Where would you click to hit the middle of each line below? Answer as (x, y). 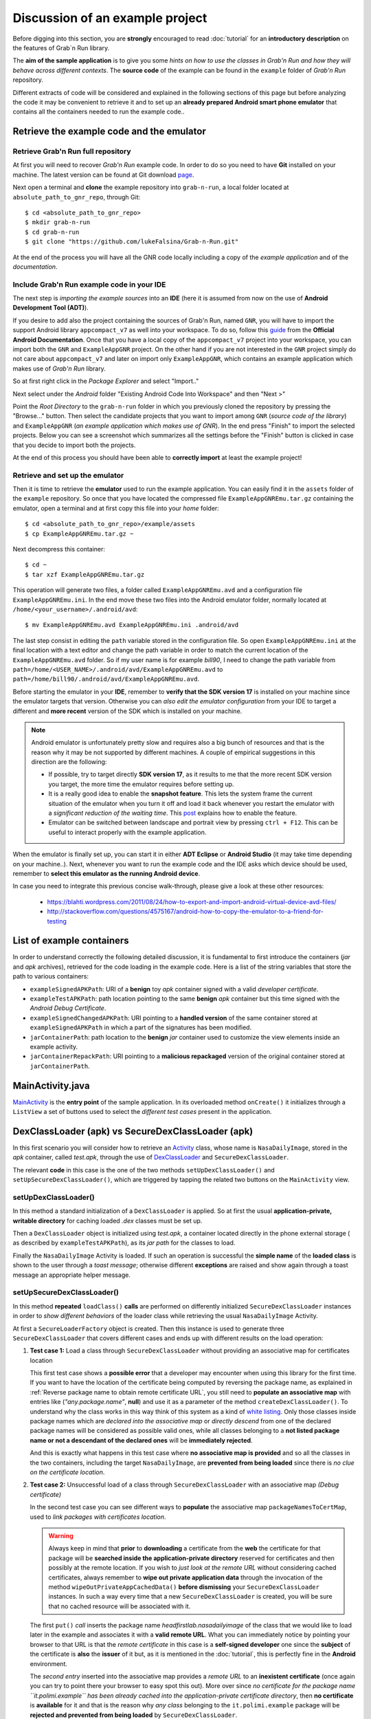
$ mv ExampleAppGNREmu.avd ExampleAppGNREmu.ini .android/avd (132, 625)
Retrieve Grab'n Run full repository (72, 151)
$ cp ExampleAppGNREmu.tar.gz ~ (79, 534)
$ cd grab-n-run (52, 232)
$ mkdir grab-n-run (58, 222)
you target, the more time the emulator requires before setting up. (141, 784)
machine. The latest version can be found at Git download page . (103, 175)
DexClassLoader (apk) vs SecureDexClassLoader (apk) (133, 1131)
